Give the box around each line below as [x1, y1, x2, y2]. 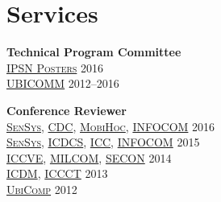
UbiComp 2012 [6, 180, 77, 197]
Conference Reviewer [6, 101, 127, 118]
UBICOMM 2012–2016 [6, 75, 119, 92]
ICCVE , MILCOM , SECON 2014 [6, 149, 172, 166]
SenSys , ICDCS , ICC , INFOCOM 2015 [6, 134, 200, 150]
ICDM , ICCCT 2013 [6, 165, 108, 182]
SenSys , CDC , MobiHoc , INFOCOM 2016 [6, 117, 215, 134]
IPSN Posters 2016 [6, 59, 104, 76]
